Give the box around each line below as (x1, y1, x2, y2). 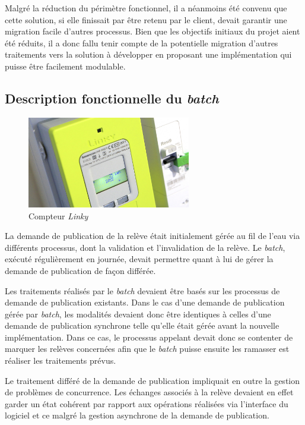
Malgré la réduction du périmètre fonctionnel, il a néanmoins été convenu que (5, 2, 287, 14)
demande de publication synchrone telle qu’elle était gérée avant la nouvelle (5, 319, 279, 332)
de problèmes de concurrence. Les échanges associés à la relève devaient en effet (5, 386, 294, 398)
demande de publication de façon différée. (5, 264, 156, 276)
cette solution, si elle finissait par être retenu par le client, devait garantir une (5, 13, 287, 26)
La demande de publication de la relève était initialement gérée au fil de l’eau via (5, 229, 300, 242)
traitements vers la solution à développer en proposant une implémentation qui (5, 48, 292, 61)
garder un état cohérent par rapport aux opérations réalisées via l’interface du (5, 397, 288, 410)
